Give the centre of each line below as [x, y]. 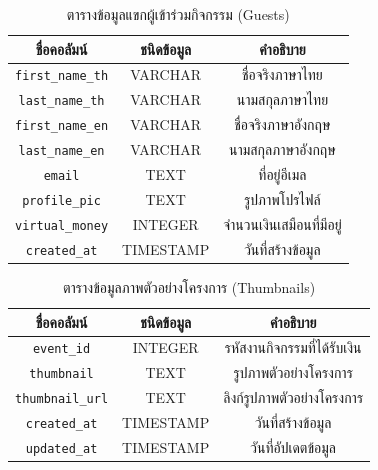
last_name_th [61, 101]
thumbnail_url [62, 399]
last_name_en [61, 151]
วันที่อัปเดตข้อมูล [293, 447]
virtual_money [62, 225]
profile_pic [61, 200]
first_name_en [62, 126]
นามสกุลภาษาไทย [282, 99]
